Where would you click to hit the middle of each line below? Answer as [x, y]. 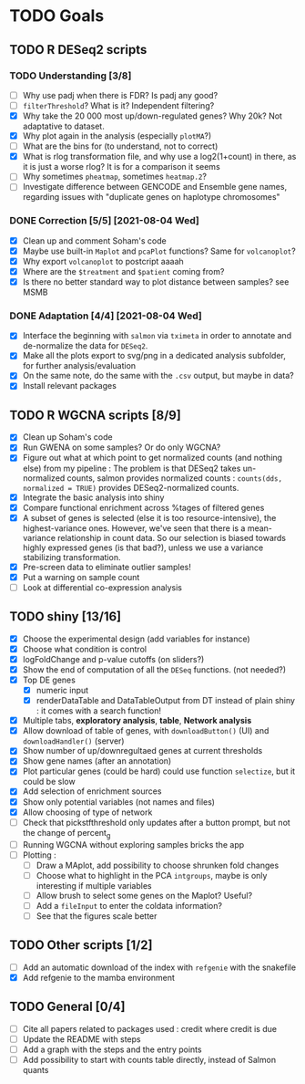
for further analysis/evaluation [79, 366]
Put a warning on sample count [81, 577]
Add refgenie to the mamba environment [99, 977]
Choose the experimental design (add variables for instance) [136, 639]
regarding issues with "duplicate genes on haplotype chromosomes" [151, 197]
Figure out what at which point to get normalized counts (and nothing [152, 458]
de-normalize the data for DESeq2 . [85, 346]
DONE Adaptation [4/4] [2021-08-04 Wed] [106, 316]
